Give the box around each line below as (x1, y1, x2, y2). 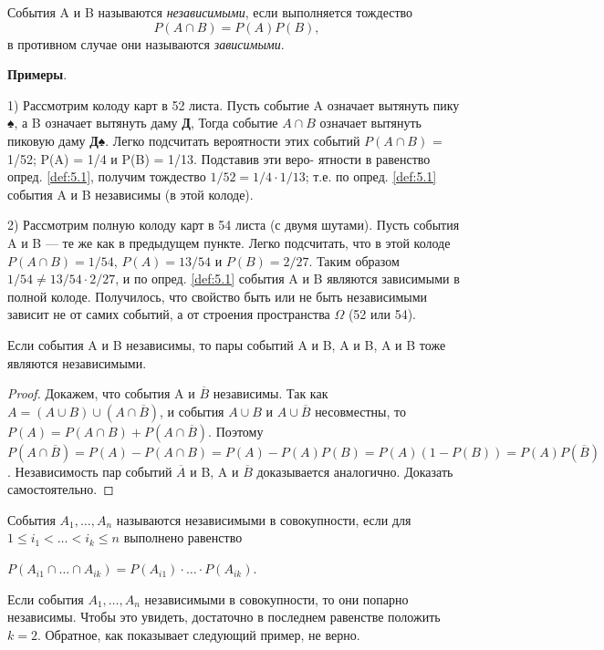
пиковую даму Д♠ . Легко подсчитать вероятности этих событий (7, 130, 360, 150)
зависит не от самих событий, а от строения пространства (7, 304, 330, 324)
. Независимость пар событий (7, 461, 172, 480)
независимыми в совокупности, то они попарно (144, 589, 409, 608)
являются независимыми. (7, 353, 147, 372)
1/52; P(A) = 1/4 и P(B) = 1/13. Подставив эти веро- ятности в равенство (7, 149, 431, 168)
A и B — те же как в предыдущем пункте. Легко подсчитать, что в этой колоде (7, 232, 451, 252)
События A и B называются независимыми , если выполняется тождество (7, 3, 413, 21)
